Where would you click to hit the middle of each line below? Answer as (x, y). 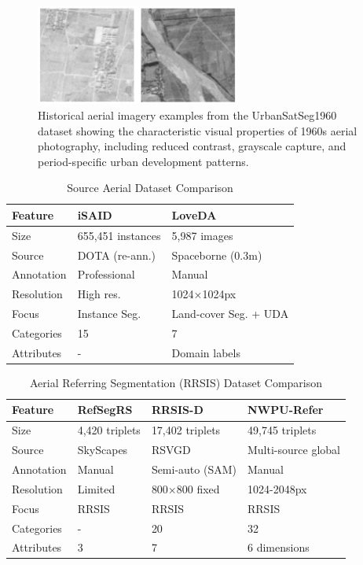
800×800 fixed (185, 488)
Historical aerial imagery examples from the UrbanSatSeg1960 (187, 114)
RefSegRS (105, 410)
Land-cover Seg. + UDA (230, 314)
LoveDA (194, 214)
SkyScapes (103, 450)
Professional (106, 274)
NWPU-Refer (286, 410)
